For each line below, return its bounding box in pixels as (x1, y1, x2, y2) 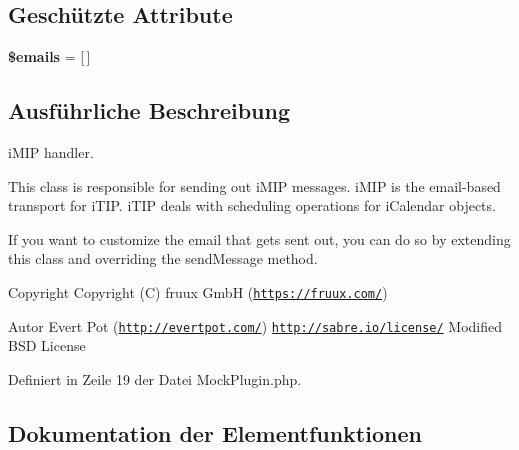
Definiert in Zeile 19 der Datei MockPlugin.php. (8, 368, 302, 389)
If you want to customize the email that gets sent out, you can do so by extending (8, 228, 511, 249)
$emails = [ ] (8, 46, 91, 67)
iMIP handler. (8, 142, 94, 162)
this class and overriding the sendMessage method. (8, 248, 318, 269)
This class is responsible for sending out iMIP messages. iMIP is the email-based (8, 175, 501, 196)
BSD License (8, 335, 86, 356)
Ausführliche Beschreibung (8, 95, 290, 126)
